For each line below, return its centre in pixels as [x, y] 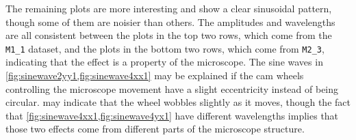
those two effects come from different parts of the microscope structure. [155, 129]
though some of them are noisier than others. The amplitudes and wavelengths [170, 22]
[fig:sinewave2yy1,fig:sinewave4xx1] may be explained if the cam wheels [155, 75]
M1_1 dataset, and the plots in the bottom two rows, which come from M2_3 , [165, 48]
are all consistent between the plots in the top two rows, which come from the [169, 35]
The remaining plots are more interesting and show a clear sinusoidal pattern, [169, 8]
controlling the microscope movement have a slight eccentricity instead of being [172, 88]
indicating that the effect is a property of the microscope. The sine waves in [164, 62]
